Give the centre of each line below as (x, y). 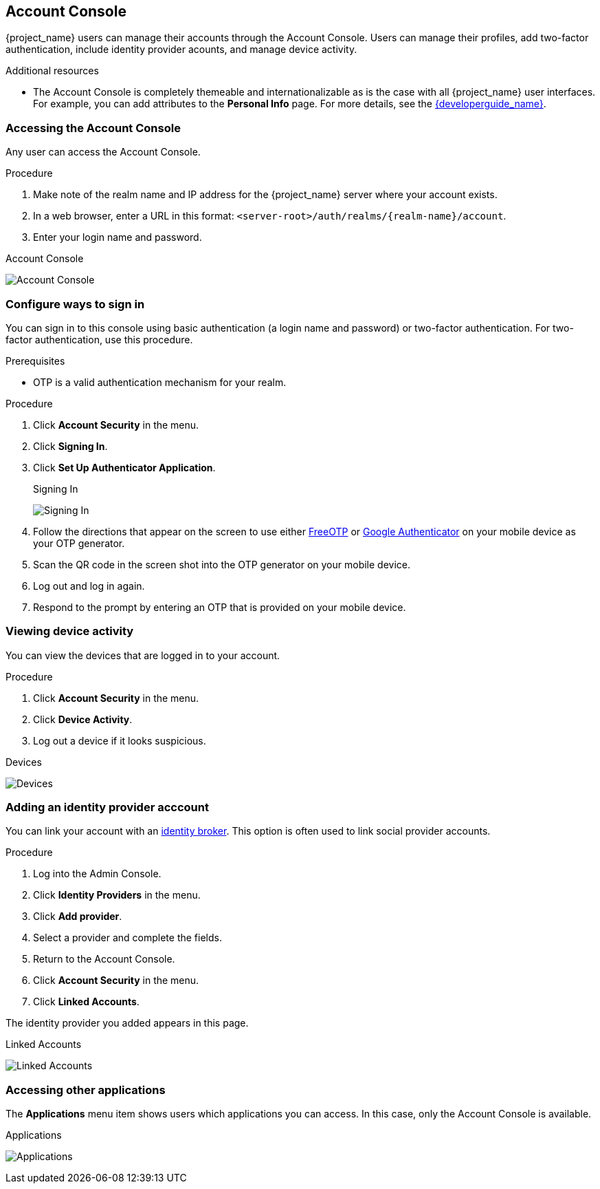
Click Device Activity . (83, 719)
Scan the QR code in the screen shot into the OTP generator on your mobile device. (222, 564)
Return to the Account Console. (104, 959)
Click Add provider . (78, 917)
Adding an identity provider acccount (107, 807)
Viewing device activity (70, 631)
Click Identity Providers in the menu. (117, 895)
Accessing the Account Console (93, 128)
